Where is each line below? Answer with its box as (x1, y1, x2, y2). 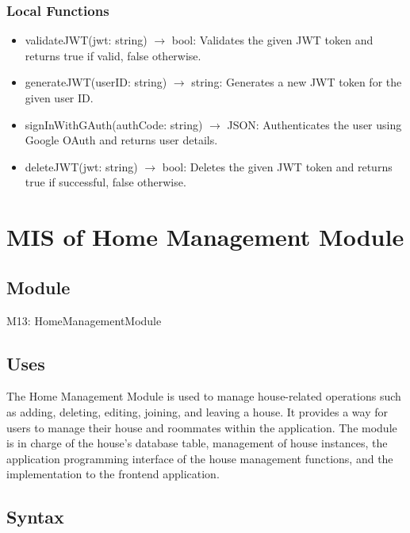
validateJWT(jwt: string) (25, 32, 148, 48)
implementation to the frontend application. (6, 466, 220, 482)
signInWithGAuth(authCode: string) (25, 116, 203, 132)
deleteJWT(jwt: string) (25, 158, 138, 174)
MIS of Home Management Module (6, 220, 404, 253)
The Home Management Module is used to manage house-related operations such (6, 388, 401, 405)
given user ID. (25, 90, 94, 105)
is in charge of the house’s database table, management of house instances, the (6, 435, 388, 451)
